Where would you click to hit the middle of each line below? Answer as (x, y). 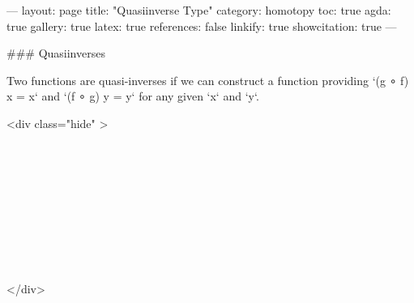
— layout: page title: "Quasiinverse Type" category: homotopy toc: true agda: (199, 10)
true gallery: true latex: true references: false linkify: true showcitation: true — (202, 26)
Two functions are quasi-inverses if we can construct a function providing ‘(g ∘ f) (208, 80)
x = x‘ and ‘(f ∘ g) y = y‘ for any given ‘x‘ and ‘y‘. (133, 96)
